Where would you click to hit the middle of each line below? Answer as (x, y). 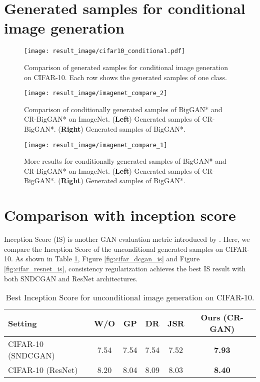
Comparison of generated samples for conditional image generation (126, 67)
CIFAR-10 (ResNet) (43, 370)
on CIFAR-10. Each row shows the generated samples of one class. (125, 77)
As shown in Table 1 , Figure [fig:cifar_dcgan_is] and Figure (107, 259)
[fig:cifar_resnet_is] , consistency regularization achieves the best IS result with (125, 268)
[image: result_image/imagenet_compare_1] (96, 145)
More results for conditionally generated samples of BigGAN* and (125, 161)
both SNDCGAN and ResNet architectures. (71, 278)
